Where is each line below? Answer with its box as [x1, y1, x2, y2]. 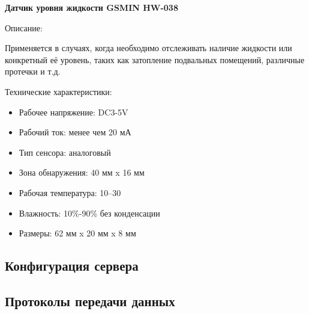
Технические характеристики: [5, 85, 112, 97]
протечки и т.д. [5, 65, 61, 78]
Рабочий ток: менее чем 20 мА [19, 126, 131, 138]
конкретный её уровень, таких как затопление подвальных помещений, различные [5, 53, 305, 66]
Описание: [5, 21, 43, 34]
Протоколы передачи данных [5, 291, 175, 310]
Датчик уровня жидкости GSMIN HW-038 [5, 1, 178, 13]
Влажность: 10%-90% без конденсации [19, 206, 160, 219]
